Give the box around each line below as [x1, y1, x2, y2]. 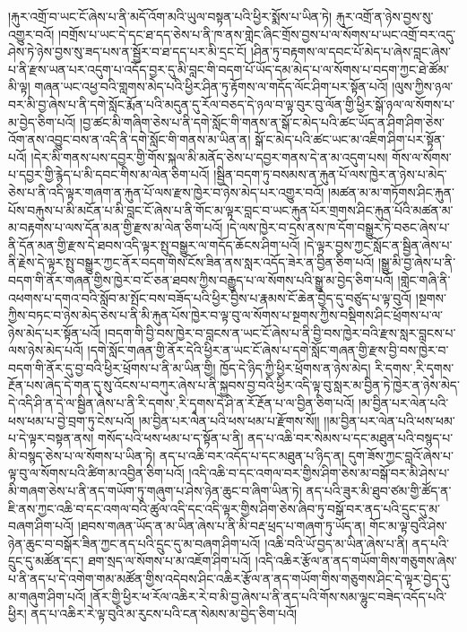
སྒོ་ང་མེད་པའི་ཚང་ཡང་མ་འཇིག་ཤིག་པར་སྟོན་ [255, 130, 445, 149]
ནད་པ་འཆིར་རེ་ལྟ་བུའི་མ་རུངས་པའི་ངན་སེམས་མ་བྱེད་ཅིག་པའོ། [30, 604, 298, 623]
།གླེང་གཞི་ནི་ [397, 270, 451, 289]
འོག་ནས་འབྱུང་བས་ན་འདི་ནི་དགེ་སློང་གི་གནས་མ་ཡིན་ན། [8, 130, 251, 149]
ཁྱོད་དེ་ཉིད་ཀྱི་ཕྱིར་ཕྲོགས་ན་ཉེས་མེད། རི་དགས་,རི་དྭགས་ [220, 358, 454, 377]
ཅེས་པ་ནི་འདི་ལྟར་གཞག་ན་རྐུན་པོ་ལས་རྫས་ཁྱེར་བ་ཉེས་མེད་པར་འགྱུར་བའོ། [8, 182, 324, 201]
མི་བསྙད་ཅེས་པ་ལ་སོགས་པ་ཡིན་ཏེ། [8, 446, 156, 464]
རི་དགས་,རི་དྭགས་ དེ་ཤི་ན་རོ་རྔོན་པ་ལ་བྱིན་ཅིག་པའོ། [137, 394, 355, 412]
